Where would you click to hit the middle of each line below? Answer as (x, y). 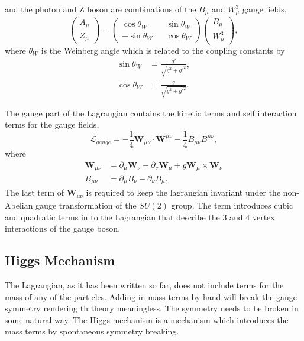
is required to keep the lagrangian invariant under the (183, 192)
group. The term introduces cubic (232, 205)
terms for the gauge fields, (52, 124)
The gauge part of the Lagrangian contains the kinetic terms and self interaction (151, 113)
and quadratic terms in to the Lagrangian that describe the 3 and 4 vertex (140, 217)
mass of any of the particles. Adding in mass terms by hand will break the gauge (151, 296)
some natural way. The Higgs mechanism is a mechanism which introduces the (147, 319)
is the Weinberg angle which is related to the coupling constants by (163, 50)
